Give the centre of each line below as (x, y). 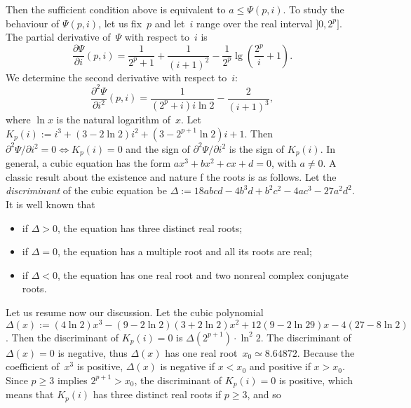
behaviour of (33, 23)
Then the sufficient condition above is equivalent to (116, 9)
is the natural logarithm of (113, 120)
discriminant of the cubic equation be (86, 190)
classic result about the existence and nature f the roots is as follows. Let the (171, 176)
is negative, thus (93, 352)
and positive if (280, 366)
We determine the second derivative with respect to (116, 77)
